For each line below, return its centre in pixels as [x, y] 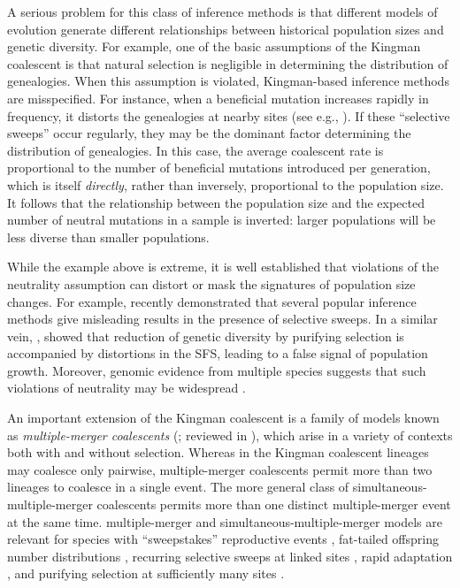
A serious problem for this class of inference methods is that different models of [222, 11]
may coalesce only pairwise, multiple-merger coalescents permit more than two [220, 469]
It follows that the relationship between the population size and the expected [216, 202]
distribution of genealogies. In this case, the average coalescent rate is [195, 150]
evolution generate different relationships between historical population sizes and [226, 29]
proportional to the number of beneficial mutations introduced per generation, [219, 168]
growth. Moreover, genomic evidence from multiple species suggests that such [217, 370]
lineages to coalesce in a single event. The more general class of [178, 487]
